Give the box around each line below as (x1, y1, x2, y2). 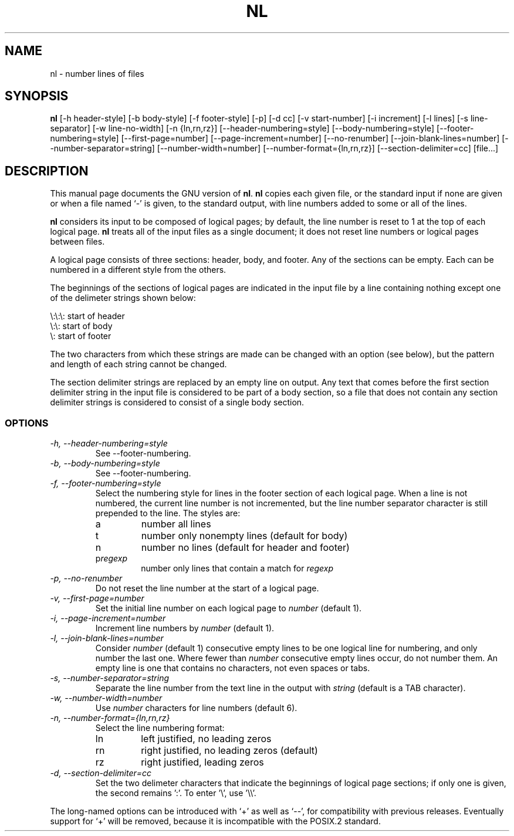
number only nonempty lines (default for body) (141, 530, 348, 542)
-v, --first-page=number (50, 593, 144, 604)
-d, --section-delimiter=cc (50, 768, 152, 779)
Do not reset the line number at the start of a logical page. (95, 583, 319, 594)
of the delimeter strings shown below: (50, 293, 196, 303)
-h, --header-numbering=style (50, 438, 168, 449)
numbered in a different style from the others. (50, 265, 226, 275)
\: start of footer (50, 331, 111, 341)
